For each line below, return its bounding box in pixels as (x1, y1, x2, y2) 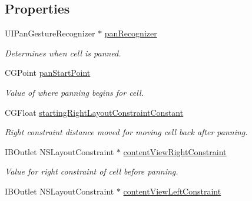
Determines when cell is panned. (5, 46, 121, 59)
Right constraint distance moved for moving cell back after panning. (5, 126, 248, 138)
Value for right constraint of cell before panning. (5, 165, 178, 177)
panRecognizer (104, 27, 157, 39)
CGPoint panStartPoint (5, 66, 91, 79)
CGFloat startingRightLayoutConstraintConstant (5, 106, 184, 118)
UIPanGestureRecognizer (5, 27, 95, 39)
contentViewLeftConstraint (123, 185, 221, 197)
